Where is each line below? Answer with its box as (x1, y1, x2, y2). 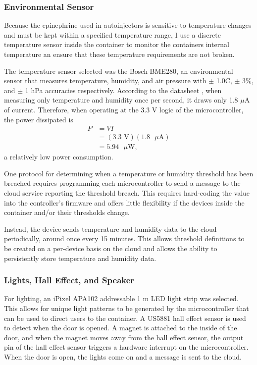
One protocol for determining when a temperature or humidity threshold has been (4, 168, 254, 178)
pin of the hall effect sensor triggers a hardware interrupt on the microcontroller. (4, 342, 249, 352)
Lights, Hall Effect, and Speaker (4, 274, 135, 286)
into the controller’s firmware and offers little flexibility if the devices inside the (4, 197, 245, 208)
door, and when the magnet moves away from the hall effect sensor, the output (4, 332, 244, 342)
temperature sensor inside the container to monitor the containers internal (4, 39, 229, 50)
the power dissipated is (4, 114, 73, 124)
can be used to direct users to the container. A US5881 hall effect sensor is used (4, 313, 246, 323)
